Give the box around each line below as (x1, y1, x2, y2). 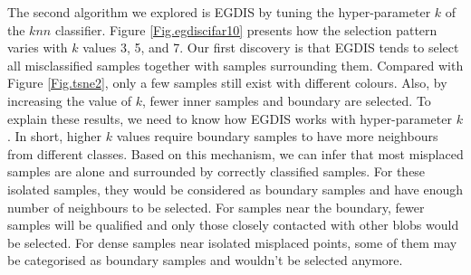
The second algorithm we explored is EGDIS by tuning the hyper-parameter (7, 3, 431, 21)
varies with (7, 38, 68, 57)
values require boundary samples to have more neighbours (116, 127, 438, 146)
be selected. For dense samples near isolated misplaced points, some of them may (7, 232, 457, 251)
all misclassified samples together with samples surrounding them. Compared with (7, 55, 464, 74)
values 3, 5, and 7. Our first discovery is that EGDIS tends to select (82, 38, 459, 57)
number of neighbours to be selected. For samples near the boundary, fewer (7, 197, 425, 216)
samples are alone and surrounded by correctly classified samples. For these (7, 162, 426, 181)
